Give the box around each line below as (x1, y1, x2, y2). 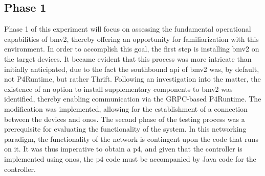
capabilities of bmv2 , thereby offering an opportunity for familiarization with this (4, 33, 259, 44)
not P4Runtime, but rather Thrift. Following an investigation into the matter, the (4, 73, 261, 84)
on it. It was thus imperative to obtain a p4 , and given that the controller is (4, 143, 242, 154)
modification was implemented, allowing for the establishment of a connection (4, 103, 248, 114)
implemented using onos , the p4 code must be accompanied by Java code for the (4, 153, 256, 164)
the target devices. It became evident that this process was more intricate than (4, 53, 252, 64)
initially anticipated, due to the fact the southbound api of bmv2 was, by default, (4, 63, 259, 74)
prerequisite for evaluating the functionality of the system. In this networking (4, 123, 247, 134)
